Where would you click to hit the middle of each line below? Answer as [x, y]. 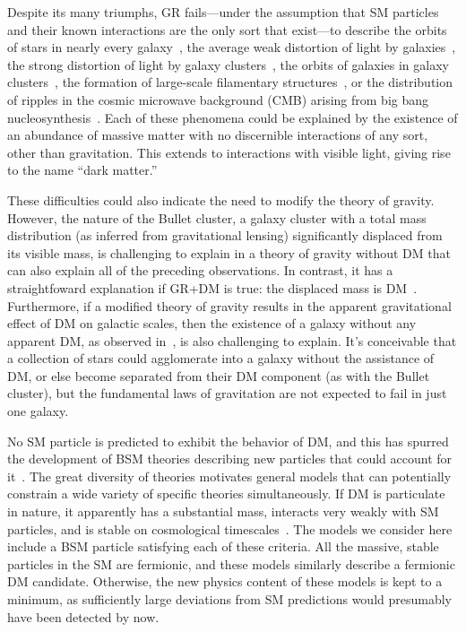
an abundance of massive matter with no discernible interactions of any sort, [218, 135]
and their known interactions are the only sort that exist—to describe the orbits [227, 29]
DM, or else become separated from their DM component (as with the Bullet [219, 375]
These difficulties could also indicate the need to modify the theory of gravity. [221, 199]
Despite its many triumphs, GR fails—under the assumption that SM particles [223, 12]
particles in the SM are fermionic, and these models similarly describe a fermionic [231, 563]
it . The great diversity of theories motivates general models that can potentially [229, 476]
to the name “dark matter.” [82, 170]
